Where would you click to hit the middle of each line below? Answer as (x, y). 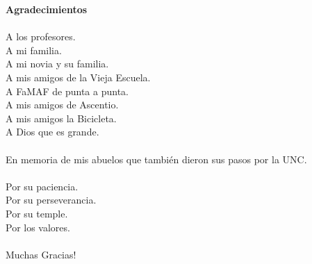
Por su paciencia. (42, 186)
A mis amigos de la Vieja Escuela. (78, 77)
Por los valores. (38, 227)
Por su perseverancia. (51, 200)
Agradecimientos (47, 9)
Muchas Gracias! (41, 254)
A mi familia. (34, 50)
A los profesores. (41, 36)
